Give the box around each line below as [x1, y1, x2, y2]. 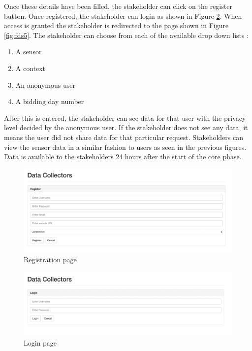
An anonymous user [15, 79, 75, 90]
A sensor [15, 46, 42, 57]
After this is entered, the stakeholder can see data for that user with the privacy [4, 112, 246, 123]
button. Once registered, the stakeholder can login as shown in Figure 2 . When [4, 10, 242, 21]
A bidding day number [15, 96, 84, 106]
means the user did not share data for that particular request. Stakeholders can [4, 132, 244, 142]
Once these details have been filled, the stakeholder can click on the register [4, 1, 232, 11]
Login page [24, 337, 57, 348]
